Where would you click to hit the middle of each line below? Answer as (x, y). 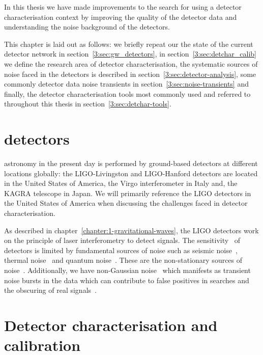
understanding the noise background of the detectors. (87, 27)
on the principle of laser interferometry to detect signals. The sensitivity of (122, 240)
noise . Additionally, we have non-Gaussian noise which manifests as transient (127, 270)
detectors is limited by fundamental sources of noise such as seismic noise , (121, 250)
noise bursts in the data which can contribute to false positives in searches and (127, 280)
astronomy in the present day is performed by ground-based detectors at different (131, 163)
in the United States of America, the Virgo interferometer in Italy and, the (121, 183)
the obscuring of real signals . (50, 290)
